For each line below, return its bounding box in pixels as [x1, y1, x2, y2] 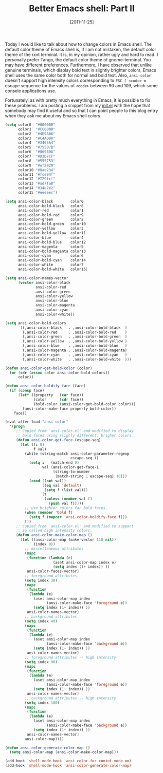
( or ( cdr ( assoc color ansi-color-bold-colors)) [9, 370, 110, 375]
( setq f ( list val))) [44, 488, 89, 492]
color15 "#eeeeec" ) [18, 190, 57, 195]
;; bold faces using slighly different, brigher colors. [16, 433, 134, 438]
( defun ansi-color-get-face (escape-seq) [16, 437, 101, 442]
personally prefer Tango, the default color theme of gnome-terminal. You [5, 57, 151, 62]
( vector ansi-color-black [18, 280, 71, 285]
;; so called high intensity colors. [16, 528, 92, 533]
